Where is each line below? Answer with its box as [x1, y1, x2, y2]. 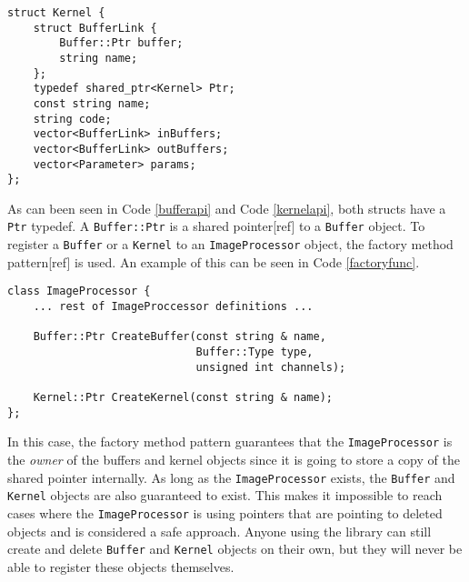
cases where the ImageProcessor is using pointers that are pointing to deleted [7, 503, 443, 522]
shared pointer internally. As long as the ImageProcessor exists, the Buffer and [7, 467, 455, 487]
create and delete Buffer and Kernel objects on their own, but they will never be [7, 539, 463, 558]
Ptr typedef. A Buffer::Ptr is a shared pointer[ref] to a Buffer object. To [7, 216, 425, 236]
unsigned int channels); [195, 360, 346, 374]
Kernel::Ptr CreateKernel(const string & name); [33, 390, 333, 404]
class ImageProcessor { [7, 285, 151, 298]
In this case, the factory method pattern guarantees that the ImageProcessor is [7, 432, 453, 451]
